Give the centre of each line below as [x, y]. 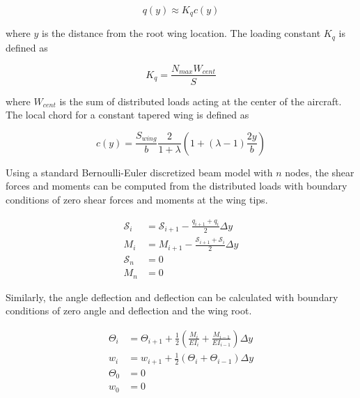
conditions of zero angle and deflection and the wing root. [129, 311]
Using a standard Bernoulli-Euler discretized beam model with [139, 172]
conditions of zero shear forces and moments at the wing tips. [137, 199]
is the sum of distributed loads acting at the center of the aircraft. [201, 101]
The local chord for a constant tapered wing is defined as [127, 115]
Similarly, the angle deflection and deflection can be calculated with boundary [172, 297]
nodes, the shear [320, 172]
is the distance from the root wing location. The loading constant [181, 33]
